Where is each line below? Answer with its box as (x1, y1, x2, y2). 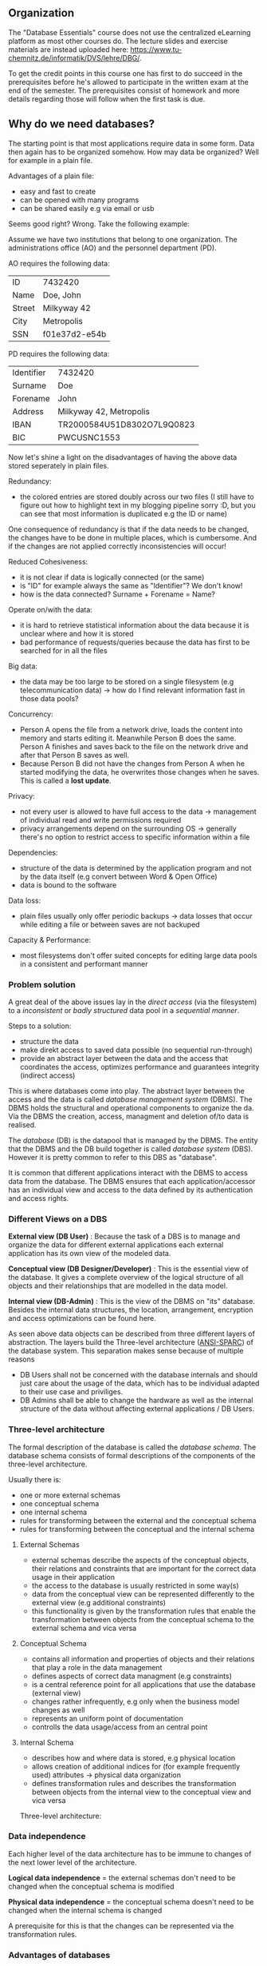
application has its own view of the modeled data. (8, 1249, 171, 1258)
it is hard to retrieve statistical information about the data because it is (19, 620, 249, 630)
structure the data (19, 1036, 80, 1046)
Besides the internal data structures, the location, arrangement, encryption (8, 1305, 253, 1314)
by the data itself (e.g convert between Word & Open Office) (19, 871, 218, 881)
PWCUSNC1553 (57, 432, 121, 443)
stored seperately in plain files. (8, 461, 109, 470)
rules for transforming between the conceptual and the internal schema (19, 1524, 255, 1533)
